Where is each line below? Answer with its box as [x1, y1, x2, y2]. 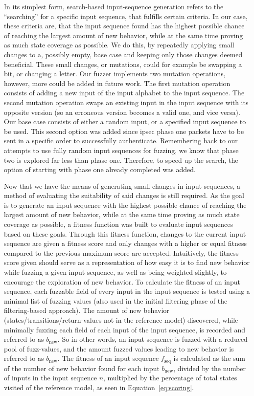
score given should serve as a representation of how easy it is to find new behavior [4, 257, 250, 267]
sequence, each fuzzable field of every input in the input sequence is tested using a [4, 286, 250, 296]
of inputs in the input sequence [4, 373, 97, 383]
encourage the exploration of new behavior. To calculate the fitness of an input [4, 276, 240, 286]
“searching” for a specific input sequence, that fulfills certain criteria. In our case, [4, 11, 248, 21]
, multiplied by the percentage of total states [103, 373, 237, 383]
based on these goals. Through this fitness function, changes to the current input [4, 228, 246, 239]
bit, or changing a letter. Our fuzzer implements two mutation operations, [4, 68, 226, 79]
